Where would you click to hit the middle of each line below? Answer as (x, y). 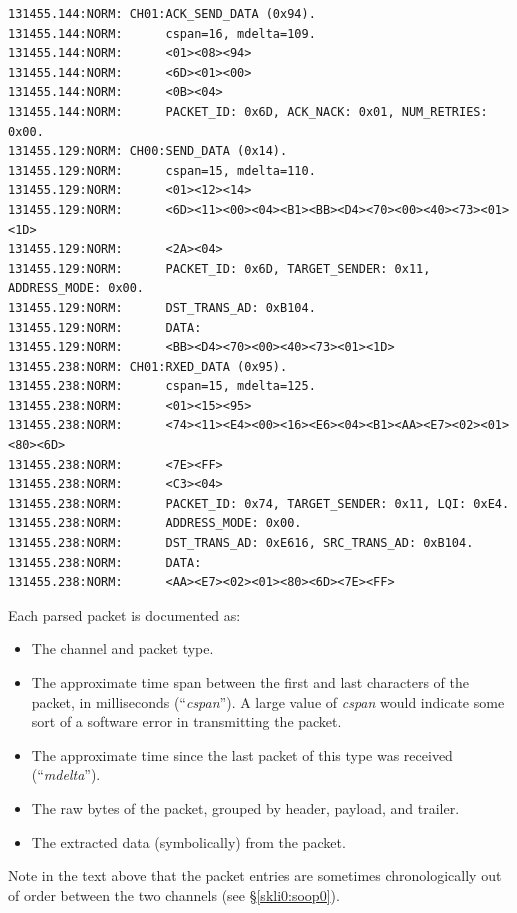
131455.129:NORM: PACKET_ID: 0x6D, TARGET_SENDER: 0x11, (219, 268)
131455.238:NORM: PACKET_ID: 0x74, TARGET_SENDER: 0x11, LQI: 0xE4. (259, 503)
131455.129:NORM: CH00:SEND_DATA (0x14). (148, 151)
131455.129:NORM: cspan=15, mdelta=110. (162, 170)
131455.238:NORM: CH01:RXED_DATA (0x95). (148, 366)
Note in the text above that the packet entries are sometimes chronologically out (255, 875)
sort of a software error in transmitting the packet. (186, 721)
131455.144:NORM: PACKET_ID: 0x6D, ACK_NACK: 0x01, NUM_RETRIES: (248, 111)
